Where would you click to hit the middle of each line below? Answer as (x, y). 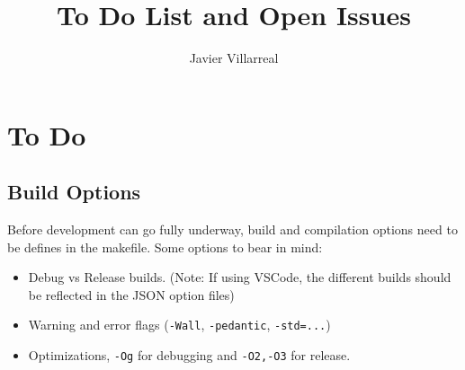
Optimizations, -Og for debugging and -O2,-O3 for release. (189, 355)
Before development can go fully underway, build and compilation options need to (232, 229)
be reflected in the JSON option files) (131, 294)
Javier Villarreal (234, 58)
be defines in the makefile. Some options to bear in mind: (165, 247)
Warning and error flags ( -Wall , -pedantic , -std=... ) (179, 325)
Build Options (74, 192)
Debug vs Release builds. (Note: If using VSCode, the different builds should (240, 277)
